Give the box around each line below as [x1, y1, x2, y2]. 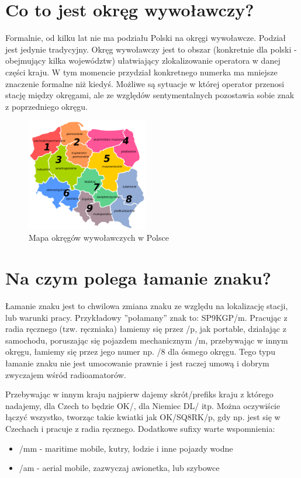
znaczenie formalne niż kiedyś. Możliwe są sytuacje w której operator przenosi [5, 77, 285, 89]
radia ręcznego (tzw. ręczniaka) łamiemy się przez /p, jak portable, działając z [5, 323, 286, 335]
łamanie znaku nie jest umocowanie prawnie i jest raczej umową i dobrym [5, 356, 269, 369]
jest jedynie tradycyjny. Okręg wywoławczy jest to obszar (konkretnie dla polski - [5, 43, 297, 55]
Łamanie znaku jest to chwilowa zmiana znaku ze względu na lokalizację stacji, [5, 299, 288, 311]
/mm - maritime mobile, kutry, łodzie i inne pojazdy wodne [19, 442, 233, 454]
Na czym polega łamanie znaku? [5, 266, 272, 290]
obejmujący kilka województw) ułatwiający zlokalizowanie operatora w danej [5, 54, 281, 67]
